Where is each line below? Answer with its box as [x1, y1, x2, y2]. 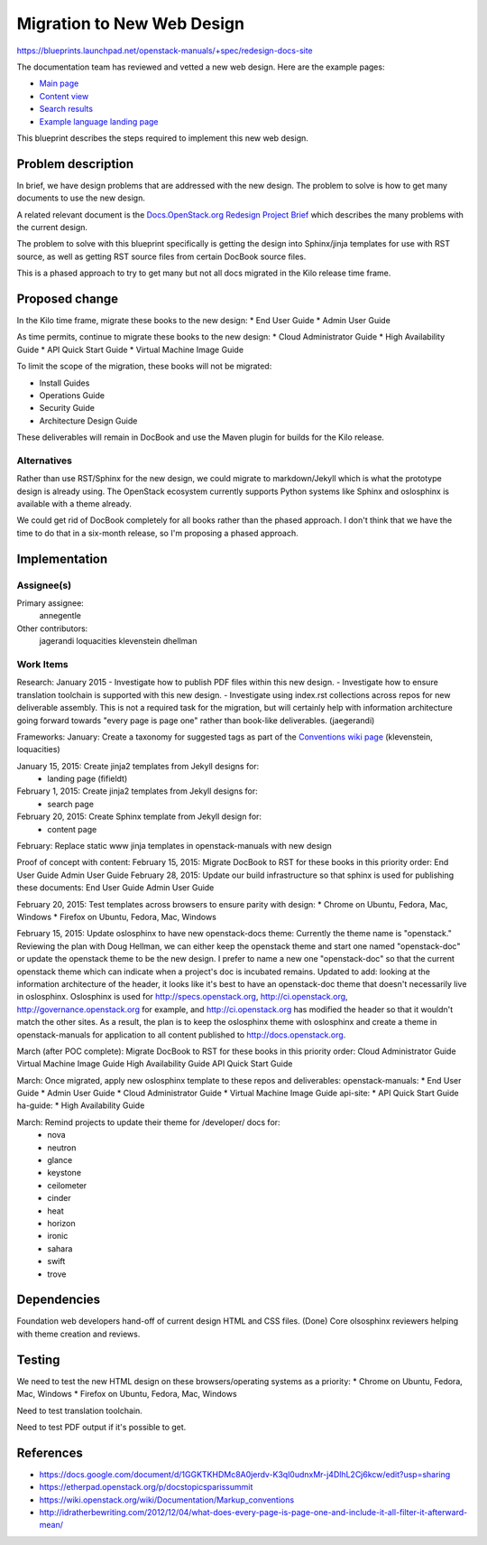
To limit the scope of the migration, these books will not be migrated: [16, 361, 272, 372]
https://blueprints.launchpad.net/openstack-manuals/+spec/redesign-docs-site [16, 45, 313, 56]
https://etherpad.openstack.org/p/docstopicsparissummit [39, 1482, 253, 1493]
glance [47, 1155, 73, 1166]
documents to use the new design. [16, 192, 146, 203]
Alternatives [16, 454, 72, 467]
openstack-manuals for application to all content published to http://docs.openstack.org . [16, 1029, 346, 1040]
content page [47, 824, 97, 834]
